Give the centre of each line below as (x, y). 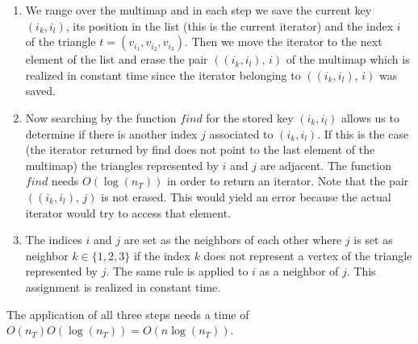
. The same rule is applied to (177, 271)
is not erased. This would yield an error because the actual (246, 196)
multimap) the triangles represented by (122, 165)
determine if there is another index (111, 133)
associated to (241, 133)
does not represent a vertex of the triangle (308, 255)
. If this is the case (363, 133)
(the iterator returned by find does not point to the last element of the (200, 149)
